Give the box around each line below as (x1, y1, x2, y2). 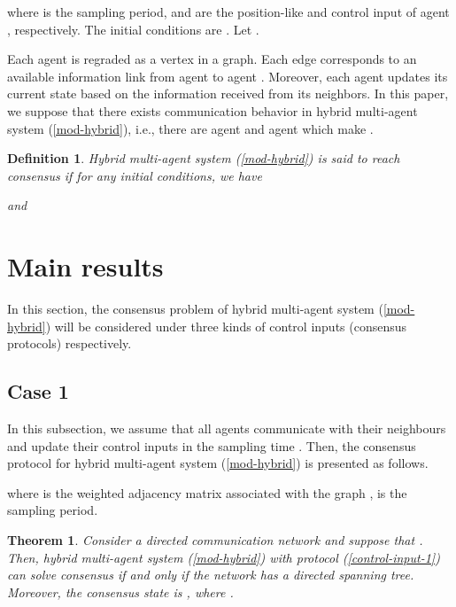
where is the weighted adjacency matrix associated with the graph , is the (7, 483, 407, 502)
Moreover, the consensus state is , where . (7, 582, 234, 601)
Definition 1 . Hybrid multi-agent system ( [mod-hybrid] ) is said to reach (7, 149, 400, 167)
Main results (7, 248, 164, 284)
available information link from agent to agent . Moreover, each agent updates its (7, 66, 448, 85)
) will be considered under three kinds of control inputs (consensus (45, 316, 407, 335)
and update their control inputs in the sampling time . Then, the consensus (7, 436, 416, 455)
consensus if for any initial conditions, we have (7, 166, 262, 184)
